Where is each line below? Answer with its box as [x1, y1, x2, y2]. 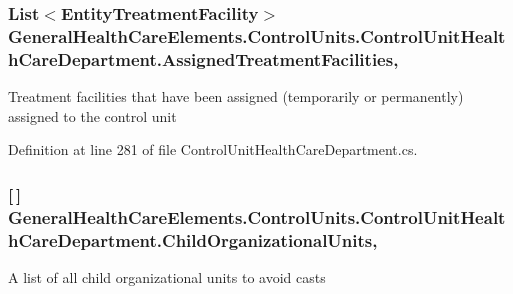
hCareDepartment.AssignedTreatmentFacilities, [8, 46, 399, 71]
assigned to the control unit [8, 105, 177, 126]
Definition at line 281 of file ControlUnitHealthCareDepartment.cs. [8, 139, 418, 160]
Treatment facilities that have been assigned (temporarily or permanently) [8, 86, 464, 107]
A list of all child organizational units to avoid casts [8, 266, 326, 287]
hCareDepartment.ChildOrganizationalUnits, [8, 227, 378, 252]
